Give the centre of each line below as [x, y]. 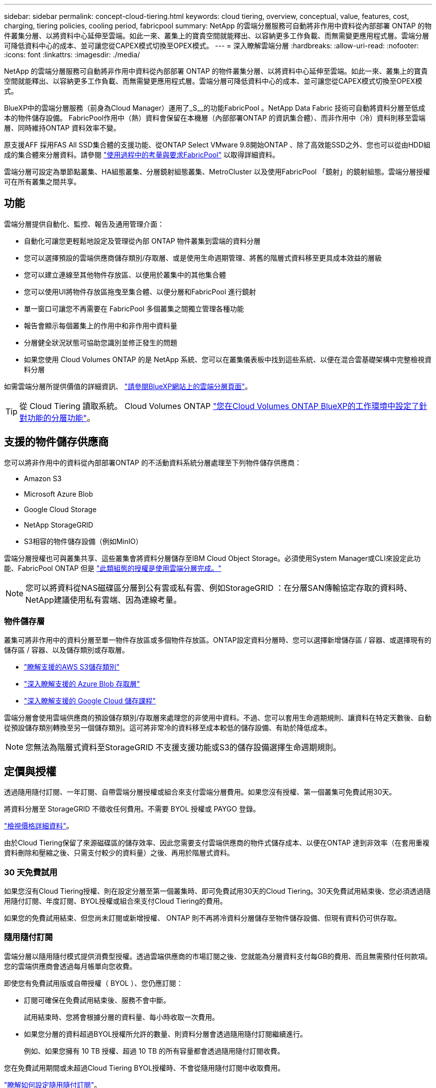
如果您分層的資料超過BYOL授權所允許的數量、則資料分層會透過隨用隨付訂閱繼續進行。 [165, 1034]
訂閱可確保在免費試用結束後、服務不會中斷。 [97, 1000]
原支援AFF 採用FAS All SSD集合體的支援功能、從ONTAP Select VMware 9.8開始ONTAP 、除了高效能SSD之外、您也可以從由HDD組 [217, 145]
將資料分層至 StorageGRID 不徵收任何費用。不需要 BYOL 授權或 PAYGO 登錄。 [132, 809]
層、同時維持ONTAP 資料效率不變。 [62, 128]
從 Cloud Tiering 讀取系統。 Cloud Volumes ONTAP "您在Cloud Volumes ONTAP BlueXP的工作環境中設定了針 [223, 406]
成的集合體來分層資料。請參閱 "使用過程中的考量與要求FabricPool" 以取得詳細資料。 [142, 155]
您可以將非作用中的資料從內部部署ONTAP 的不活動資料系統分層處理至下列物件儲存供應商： [153, 462]
